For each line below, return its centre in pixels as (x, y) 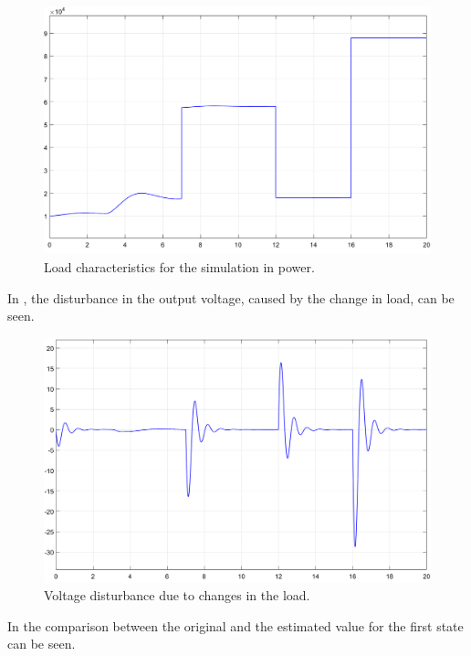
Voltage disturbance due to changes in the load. (177, 595)
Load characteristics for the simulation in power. (179, 266)
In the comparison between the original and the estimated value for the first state (235, 625)
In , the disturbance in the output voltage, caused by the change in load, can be (231, 297)
